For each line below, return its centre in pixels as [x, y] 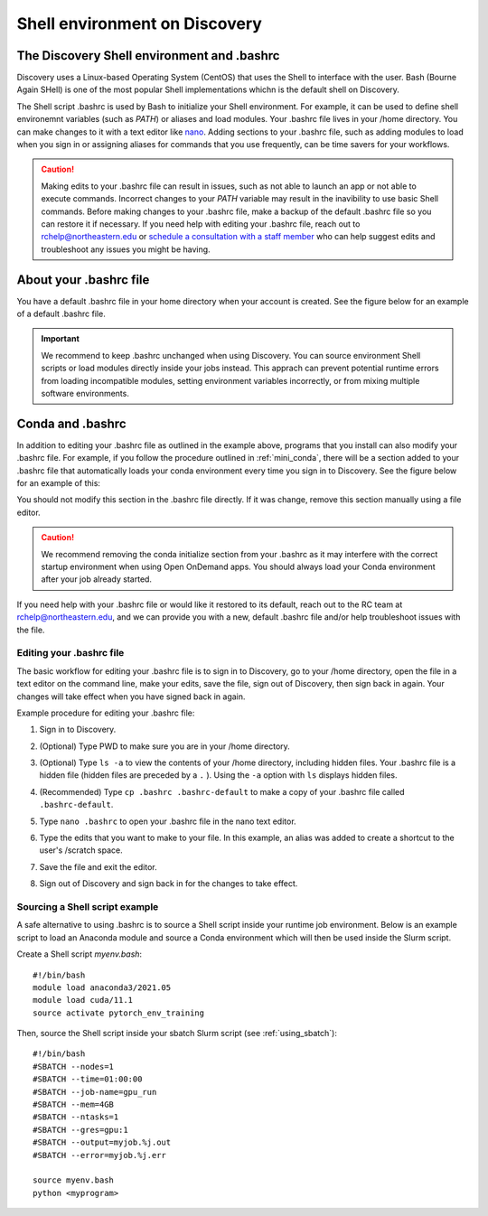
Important [61, 339]
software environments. [85, 393]
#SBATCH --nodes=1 [74, 1066]
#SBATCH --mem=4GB [74, 1105]
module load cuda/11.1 [83, 1000]
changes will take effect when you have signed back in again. [131, 697]
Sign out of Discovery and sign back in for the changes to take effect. [169, 884]
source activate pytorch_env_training [119, 1013]
